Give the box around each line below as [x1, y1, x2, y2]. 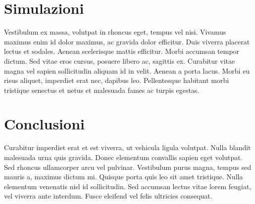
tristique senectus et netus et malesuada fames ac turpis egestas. [4, 84, 200, 95]
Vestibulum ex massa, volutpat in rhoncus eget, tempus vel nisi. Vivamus [4, 27, 226, 37]
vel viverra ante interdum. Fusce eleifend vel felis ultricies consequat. [4, 191, 212, 201]
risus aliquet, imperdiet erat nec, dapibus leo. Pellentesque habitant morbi [4, 75, 229, 85]
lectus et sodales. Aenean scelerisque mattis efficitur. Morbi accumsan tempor [4, 46, 240, 56]
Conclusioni [4, 114, 85, 134]
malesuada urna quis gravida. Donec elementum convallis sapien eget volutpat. [4, 152, 243, 162]
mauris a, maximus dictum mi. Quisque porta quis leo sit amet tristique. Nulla [4, 171, 243, 182]
